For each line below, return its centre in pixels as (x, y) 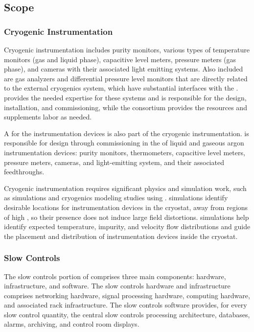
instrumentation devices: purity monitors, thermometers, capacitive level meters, (125, 152)
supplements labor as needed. (48, 117)
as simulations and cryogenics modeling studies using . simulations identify (116, 198)
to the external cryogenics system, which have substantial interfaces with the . (121, 88)
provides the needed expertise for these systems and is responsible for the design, (125, 97)
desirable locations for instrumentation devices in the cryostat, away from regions (126, 207)
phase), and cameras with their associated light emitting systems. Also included (124, 69)
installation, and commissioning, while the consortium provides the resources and (126, 107)
